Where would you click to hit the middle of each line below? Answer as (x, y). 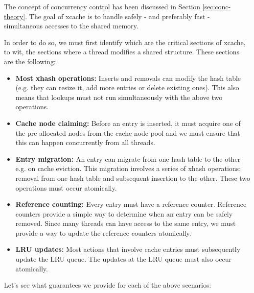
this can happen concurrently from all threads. (85, 142)
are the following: (30, 61)
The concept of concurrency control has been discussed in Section (102, 6)
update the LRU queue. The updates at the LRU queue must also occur (124, 259)
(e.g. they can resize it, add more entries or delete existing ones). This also (127, 87)
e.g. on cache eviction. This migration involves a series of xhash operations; (128, 168)
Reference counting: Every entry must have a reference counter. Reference (131, 204)
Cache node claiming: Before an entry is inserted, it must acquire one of (128, 123)
